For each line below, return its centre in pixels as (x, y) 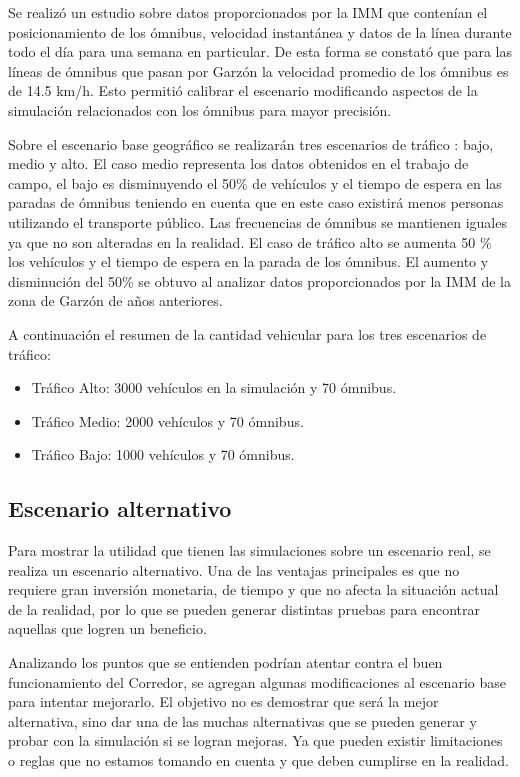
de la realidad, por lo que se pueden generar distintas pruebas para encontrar (244, 608)
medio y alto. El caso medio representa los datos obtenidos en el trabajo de (238, 163)
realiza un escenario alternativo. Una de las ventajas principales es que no (234, 569)
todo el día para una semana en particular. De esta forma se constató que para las (260, 51)
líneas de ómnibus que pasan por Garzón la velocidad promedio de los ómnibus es (258, 70)
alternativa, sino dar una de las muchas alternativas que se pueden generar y (242, 720)
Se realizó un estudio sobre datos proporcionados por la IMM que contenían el (248, 12)
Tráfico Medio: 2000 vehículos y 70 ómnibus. (167, 420)
